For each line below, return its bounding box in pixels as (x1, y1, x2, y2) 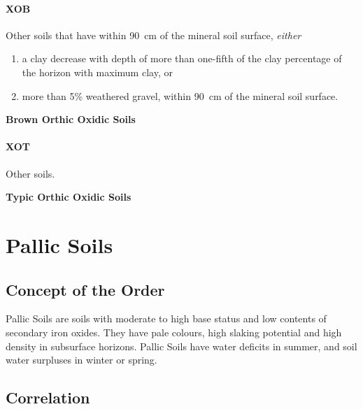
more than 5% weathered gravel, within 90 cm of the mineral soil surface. (22, 88, 339, 103)
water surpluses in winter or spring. (6, 352, 157, 367)
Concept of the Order (6, 278, 165, 300)
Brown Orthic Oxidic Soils (6, 112, 136, 127)
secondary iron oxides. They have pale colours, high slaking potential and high (6, 324, 342, 339)
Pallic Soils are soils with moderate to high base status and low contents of (6, 311, 327, 326)
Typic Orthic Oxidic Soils (6, 189, 131, 204)
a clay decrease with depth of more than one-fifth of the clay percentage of (22, 51, 342, 66)
